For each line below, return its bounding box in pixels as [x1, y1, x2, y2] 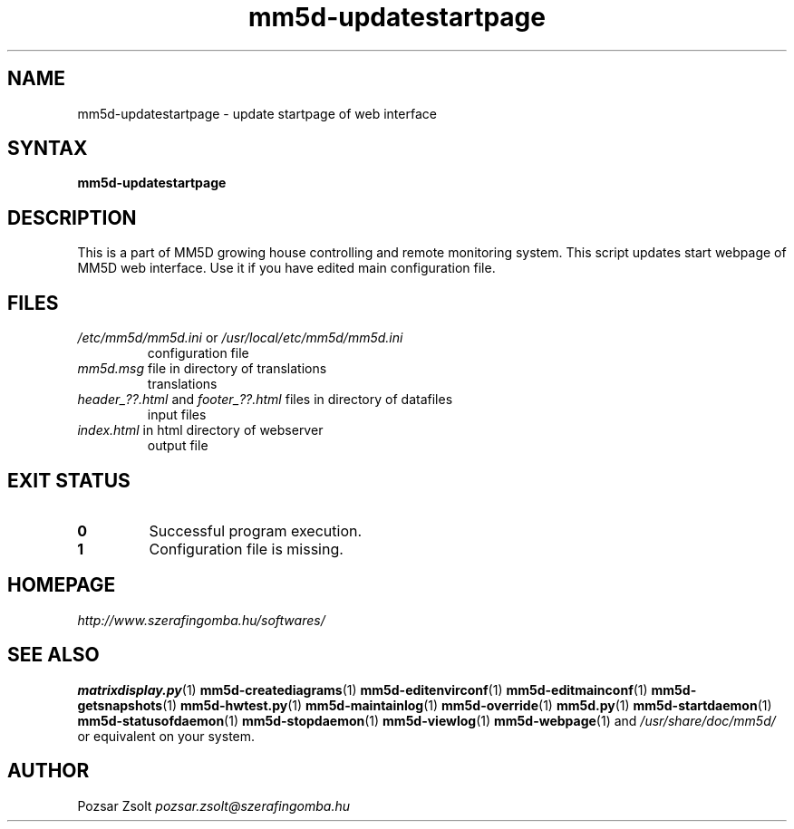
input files [147, 407, 207, 423]
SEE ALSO [7, 643, 100, 667]
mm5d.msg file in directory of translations [77, 361, 327, 377]
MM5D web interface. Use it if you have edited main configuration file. [77, 260, 496, 276]
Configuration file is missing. [149, 539, 344, 558]
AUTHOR [7, 759, 90, 783]
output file [147, 438, 208, 454]
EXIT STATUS [7, 468, 131, 492]
